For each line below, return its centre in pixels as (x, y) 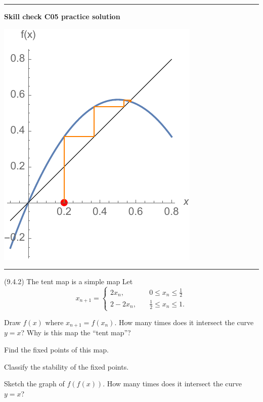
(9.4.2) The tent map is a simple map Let (69, 281)
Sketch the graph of (34, 384)
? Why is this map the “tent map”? (76, 332)
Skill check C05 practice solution (62, 16)
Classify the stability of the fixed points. (67, 366)
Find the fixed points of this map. (56, 350)
